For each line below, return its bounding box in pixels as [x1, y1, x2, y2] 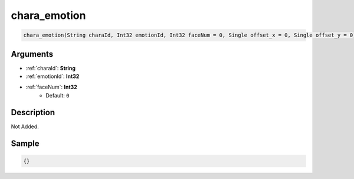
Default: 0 [45, 92, 70, 99]
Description [11, 107, 55, 118]
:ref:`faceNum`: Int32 [25, 83, 78, 91]
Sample [11, 138, 40, 148]
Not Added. [11, 123, 40, 130]
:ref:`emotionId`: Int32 [25, 73, 80, 80]
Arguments [11, 49, 54, 59]
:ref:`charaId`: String [25, 64, 76, 71]
